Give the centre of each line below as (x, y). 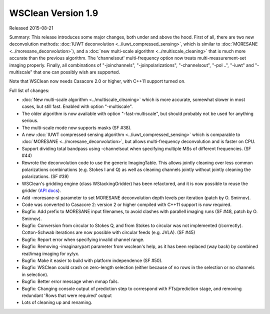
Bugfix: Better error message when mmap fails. (70, 281)
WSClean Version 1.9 (54, 13)
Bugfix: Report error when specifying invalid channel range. (83, 239)
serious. (30, 120)
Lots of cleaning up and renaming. (57, 302)
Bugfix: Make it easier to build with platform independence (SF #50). (92, 260)
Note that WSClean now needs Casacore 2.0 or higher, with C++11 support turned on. (97, 81)
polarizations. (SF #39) (45, 176)
